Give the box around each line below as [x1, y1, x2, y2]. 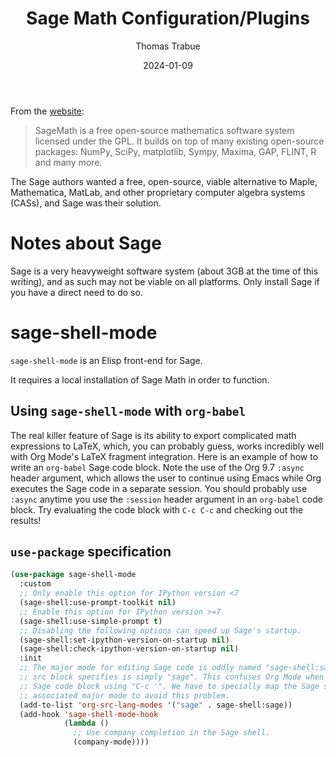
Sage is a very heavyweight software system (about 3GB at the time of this [10, 265, 319, 277]
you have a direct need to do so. [10, 286, 143, 298]
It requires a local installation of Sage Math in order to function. [10, 373, 270, 386]
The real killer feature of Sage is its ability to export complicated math [10, 429, 297, 441]
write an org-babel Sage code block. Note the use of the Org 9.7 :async [10, 461, 305, 473]
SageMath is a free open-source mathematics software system [34, 124, 295, 136]
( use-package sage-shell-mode [10, 570, 137, 580]
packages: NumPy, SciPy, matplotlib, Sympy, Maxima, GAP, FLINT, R [34, 145, 317, 157]
